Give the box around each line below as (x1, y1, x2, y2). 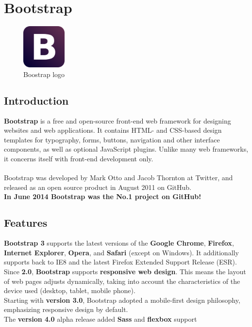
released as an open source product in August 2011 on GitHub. (4, 182, 191, 192)
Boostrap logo (23, 69, 65, 79)
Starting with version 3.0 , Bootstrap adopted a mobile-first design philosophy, (4, 295, 240, 305)
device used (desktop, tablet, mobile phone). (4, 285, 135, 296)
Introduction (4, 93, 69, 108)
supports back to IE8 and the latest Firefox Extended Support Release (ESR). (4, 257, 237, 267)
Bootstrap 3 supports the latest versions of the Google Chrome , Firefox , (4, 238, 234, 248)
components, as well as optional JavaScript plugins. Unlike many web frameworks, (4, 144, 249, 154)
